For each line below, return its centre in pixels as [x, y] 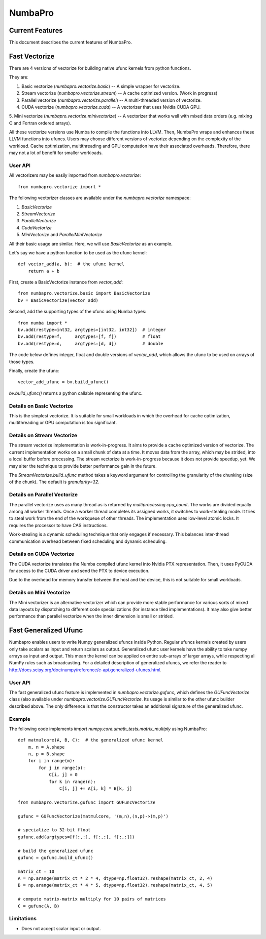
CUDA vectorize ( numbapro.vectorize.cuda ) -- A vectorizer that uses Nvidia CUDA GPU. [111, 107]
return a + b [44, 271]
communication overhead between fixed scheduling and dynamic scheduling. [88, 541]
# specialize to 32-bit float [54, 830]
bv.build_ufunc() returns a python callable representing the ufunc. [76, 393]
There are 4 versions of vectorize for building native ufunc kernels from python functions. [100, 68]
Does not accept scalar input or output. [61, 928]
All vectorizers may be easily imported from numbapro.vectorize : [75, 175]
